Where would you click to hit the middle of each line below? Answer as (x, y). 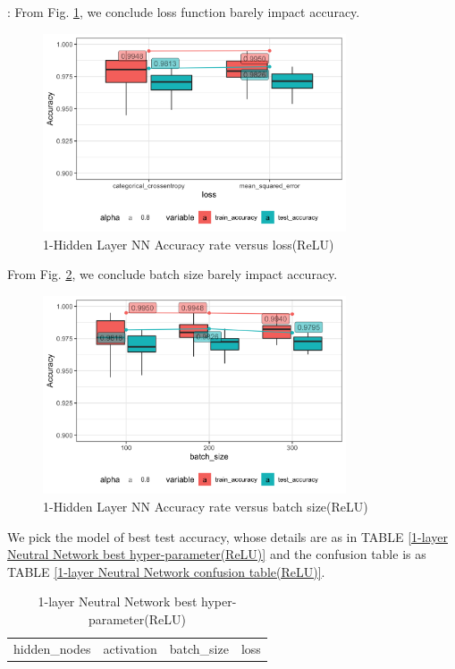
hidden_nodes (52, 648)
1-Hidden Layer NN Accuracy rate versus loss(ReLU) (189, 244)
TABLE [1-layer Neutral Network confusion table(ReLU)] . (166, 571)
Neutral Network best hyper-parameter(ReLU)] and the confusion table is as (217, 554)
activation (130, 648)
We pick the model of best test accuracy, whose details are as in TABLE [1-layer (227, 536)
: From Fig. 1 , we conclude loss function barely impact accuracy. (184, 12)
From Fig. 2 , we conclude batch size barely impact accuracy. (173, 274)
